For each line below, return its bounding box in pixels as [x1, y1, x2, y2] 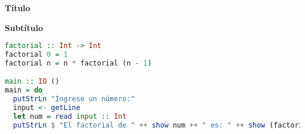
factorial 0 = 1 [5, 50, 68, 59]
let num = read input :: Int [13, 112, 127, 121]
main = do [5, 86, 43, 95]
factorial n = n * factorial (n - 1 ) [5, 59, 152, 67]
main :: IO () [5, 77, 60, 86]
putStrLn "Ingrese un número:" [13, 95, 135, 104]
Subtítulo [5, 21, 43, 33]
